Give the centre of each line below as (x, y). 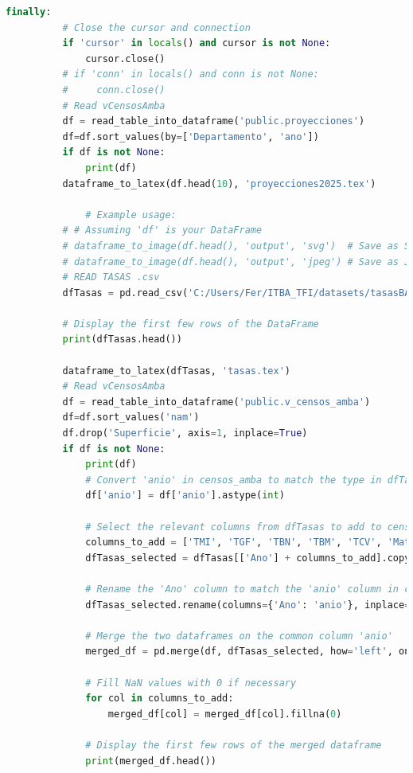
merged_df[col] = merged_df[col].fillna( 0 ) (225, 714)
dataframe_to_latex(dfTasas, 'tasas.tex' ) (176, 371)
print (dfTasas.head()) (122, 340)
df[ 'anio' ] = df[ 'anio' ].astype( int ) (185, 496)
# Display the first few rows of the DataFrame (191, 324)
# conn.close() (114, 90)
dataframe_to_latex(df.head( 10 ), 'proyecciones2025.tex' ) (219, 183)
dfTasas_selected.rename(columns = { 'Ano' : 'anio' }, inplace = (248, 605)
